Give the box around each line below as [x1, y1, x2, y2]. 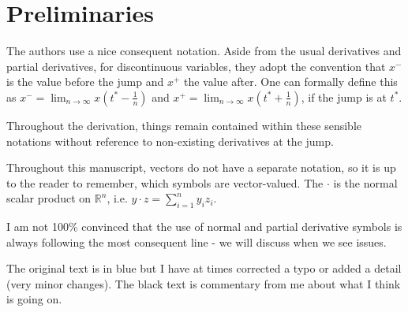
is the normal [333, 174, 398, 191]
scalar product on [6, 190, 92, 206]
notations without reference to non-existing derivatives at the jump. [6, 132, 334, 149]
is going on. [6, 291, 62, 307]
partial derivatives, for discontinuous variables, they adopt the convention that [6, 58, 386, 74]
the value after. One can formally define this [183, 73, 398, 90]
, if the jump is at [301, 88, 387, 105]
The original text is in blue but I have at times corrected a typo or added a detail [6, 260, 402, 277]
